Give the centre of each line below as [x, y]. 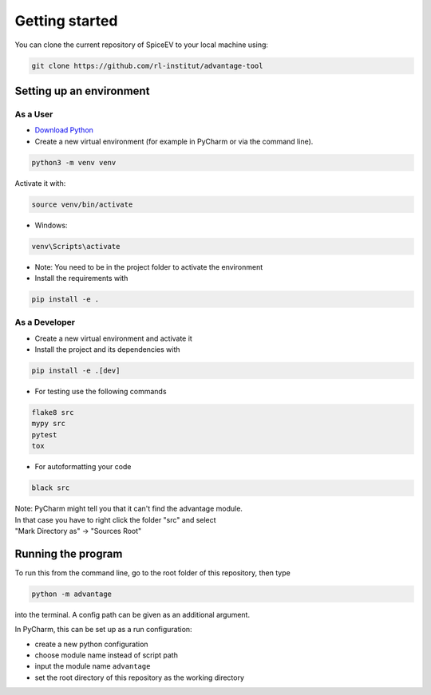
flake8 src [53, 413]
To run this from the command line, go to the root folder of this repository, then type [152, 573]
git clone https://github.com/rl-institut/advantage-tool [147, 65]
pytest [44, 434]
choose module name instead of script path [107, 655]
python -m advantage [71, 594]
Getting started [66, 21]
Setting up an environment [82, 91]
